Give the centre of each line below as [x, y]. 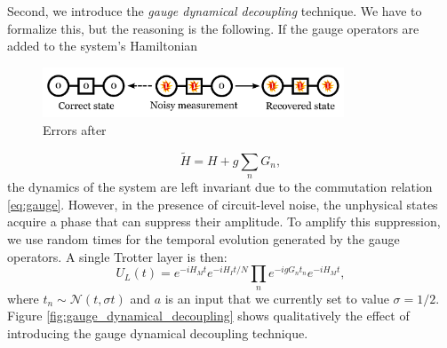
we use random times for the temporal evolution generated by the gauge [204, 239]
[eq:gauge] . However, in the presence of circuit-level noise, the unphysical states [223, 204]
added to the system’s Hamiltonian [103, 46]
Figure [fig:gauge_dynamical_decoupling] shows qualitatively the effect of [208, 316]
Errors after [75, 130]
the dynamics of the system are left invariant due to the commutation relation [220, 187]
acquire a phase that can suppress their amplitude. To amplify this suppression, [224, 221]
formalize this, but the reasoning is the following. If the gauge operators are [213, 28]
